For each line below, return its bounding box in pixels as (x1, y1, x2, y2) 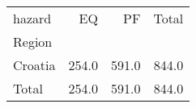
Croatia (13, 56, 56, 74)
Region (13, 32, 53, 51)
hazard (13, 9, 52, 27)
